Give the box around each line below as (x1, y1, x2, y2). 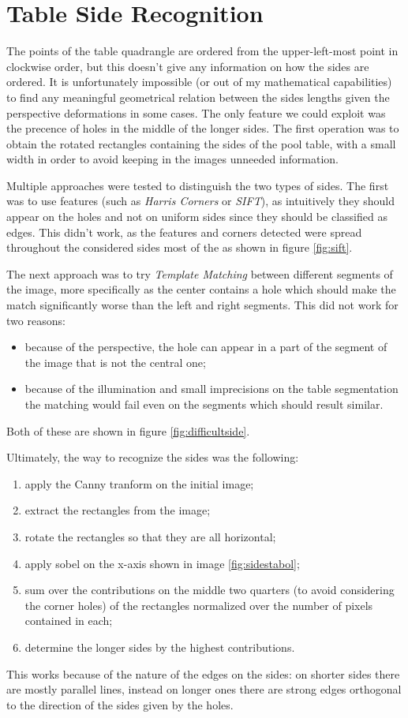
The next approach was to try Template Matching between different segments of (6, 265, 393, 282)
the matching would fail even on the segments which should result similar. (24, 396, 384, 412)
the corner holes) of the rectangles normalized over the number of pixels (24, 596, 373, 613)
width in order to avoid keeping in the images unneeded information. (6, 151, 339, 167)
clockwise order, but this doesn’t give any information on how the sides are (6, 58, 369, 74)
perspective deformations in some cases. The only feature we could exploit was (6, 104, 386, 121)
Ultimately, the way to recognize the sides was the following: (6, 449, 299, 466)
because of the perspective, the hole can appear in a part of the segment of (24, 338, 387, 355)
